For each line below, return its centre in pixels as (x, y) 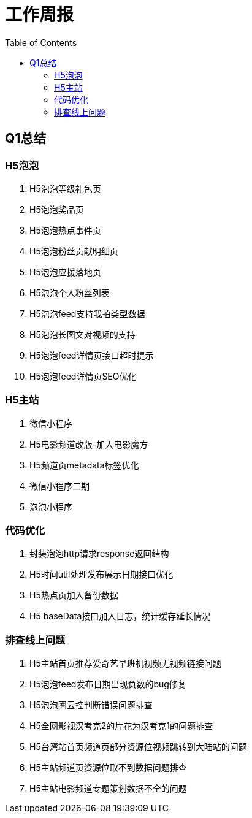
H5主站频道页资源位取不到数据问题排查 (108, 768)
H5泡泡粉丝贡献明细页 (74, 251)
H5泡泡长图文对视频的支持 (82, 334)
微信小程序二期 (59, 486)
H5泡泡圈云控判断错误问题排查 (91, 705)
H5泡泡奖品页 (57, 209)
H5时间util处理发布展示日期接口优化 (101, 575)
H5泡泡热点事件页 (65, 230)
